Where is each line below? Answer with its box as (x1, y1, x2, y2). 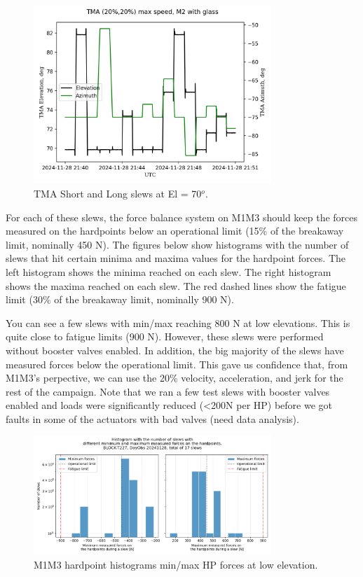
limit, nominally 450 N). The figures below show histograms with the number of (6, 237, 349, 251)
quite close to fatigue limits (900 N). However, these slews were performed (6, 329, 324, 344)
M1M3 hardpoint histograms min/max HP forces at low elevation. (34, 557, 318, 571)
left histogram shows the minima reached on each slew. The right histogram (6, 264, 331, 279)
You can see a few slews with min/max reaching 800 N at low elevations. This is (6, 315, 350, 330)
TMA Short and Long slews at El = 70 (34, 186, 202, 200)
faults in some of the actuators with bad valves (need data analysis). (6, 411, 299, 426)
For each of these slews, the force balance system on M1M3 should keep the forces (6, 209, 358, 224)
